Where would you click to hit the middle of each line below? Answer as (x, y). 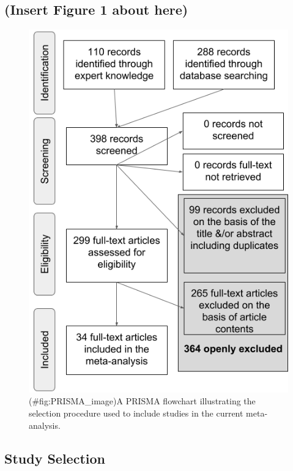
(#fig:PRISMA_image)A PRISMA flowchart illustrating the (142, 401)
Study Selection (55, 458)
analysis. (45, 425)
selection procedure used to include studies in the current (136, 413)
